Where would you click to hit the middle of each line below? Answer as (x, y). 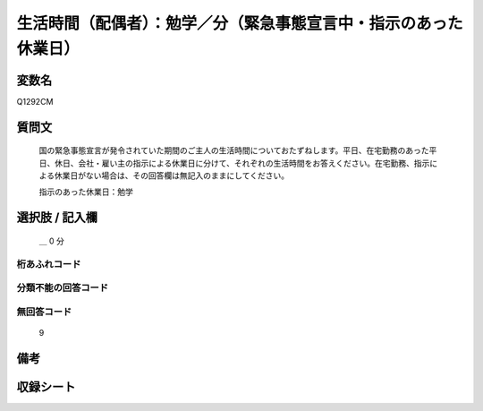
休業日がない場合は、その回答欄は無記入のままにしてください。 (172, 176)
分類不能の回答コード (63, 288)
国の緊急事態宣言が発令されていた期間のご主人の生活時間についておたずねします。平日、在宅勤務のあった (234, 150)
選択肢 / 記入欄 (57, 218)
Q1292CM (35, 101)
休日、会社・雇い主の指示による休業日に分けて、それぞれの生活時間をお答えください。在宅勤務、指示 (242, 163)
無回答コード (44, 312)
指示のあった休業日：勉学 (86, 192)
